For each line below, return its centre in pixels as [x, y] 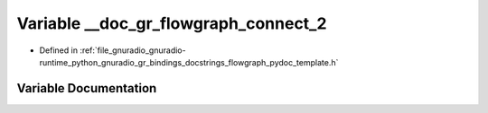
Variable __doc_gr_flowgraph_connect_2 [172, 23]
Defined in [59, 50]
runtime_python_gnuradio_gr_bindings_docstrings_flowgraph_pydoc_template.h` [189, 62]
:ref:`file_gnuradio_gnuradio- [133, 50]
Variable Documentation [87, 88]
